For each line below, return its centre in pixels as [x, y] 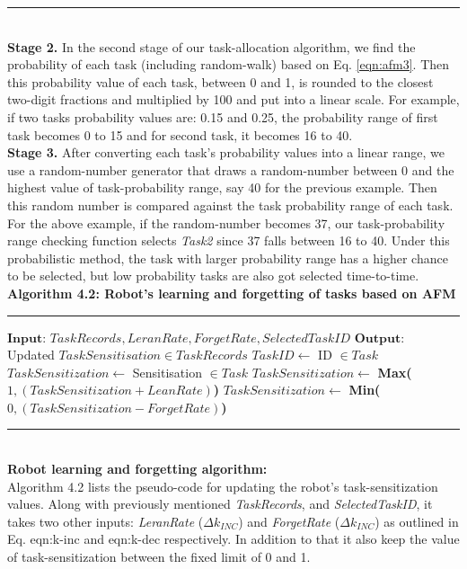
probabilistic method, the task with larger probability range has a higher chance [228, 258]
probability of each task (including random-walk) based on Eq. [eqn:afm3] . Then [229, 64]
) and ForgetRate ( [289, 521]
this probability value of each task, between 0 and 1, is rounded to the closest [220, 81]
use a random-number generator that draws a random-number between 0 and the [231, 169]
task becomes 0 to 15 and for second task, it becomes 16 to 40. [180, 134]
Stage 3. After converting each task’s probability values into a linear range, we [226, 152]
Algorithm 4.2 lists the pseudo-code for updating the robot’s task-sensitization [223, 486]
